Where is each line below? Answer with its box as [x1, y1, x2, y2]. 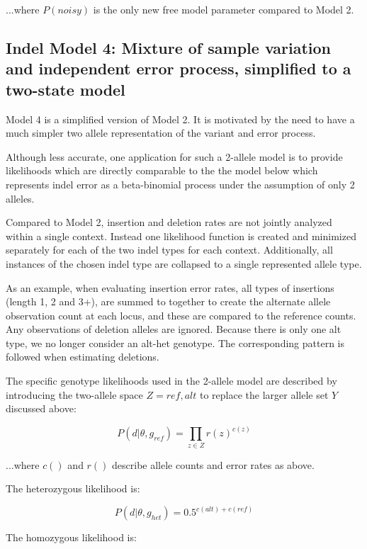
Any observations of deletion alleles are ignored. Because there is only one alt [6, 322, 341, 336]
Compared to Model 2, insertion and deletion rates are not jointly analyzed [6, 215, 332, 230]
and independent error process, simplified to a [6, 57, 351, 79]
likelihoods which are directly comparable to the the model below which [6, 163, 318, 178]
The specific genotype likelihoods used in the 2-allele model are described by [6, 373, 337, 388]
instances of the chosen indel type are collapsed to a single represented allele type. [6, 256, 362, 271]
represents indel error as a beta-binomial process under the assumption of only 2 [6, 176, 355, 191]
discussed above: [6, 401, 77, 416]
